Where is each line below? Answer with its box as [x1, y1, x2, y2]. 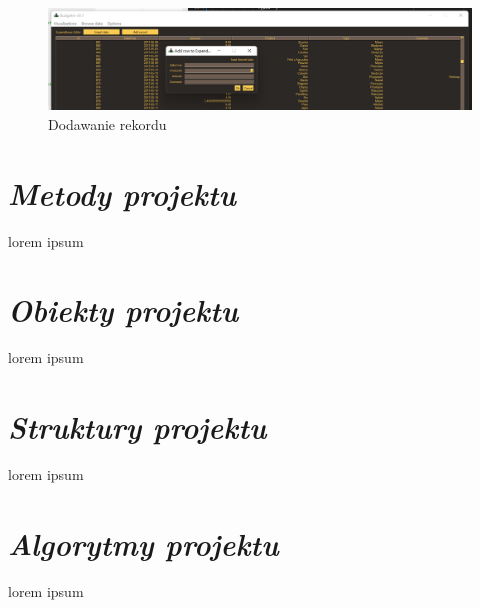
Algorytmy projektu [8, 522, 279, 564]
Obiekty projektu [8, 289, 239, 331]
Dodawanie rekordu [48, 113, 167, 134]
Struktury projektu [8, 406, 267, 448]
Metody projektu [8, 172, 236, 214]
